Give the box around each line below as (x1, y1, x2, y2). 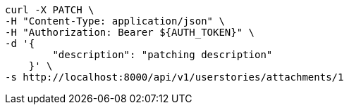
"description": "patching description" (52, 49, 273, 60)
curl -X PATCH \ (5, 4, 94, 15)
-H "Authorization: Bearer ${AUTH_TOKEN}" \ (5, 27, 255, 38)
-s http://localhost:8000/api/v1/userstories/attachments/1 (5, 71, 344, 83)
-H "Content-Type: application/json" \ (5, 15, 225, 27)
